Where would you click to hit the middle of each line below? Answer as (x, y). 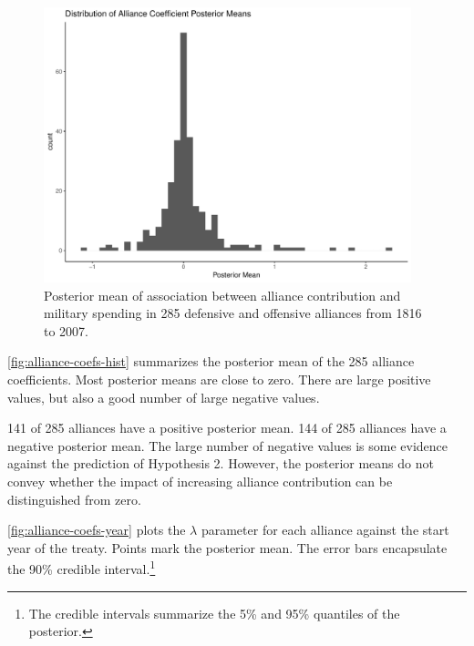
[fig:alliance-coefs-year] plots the (97, 530)
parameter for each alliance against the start (325, 530)
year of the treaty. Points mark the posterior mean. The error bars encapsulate (227, 547)
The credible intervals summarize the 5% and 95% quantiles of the (214, 613)
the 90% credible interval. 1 (82, 568)
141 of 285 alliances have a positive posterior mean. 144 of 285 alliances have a (227, 428)
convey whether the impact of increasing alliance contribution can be (200, 482)
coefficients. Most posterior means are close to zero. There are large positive (219, 379)
